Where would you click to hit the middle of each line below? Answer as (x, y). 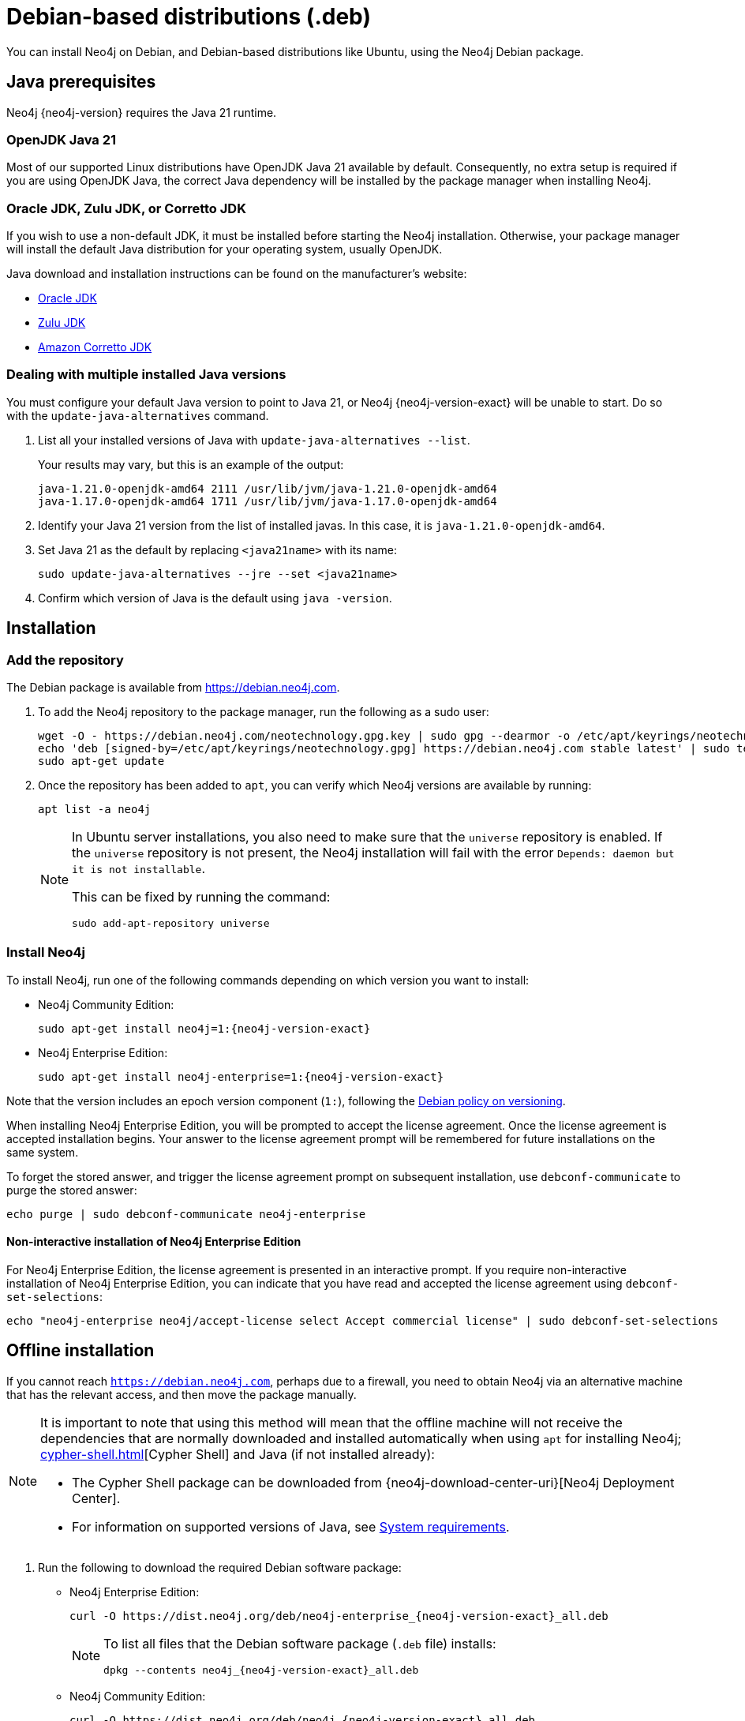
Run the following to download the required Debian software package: (220, 1567)
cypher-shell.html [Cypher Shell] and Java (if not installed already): (238, 1454)
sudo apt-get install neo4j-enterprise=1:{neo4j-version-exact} (241, 1076)
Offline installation (80, 1351)
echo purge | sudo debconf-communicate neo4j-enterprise (186, 1214)
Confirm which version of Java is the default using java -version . (215, 598)
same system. (43, 1152)
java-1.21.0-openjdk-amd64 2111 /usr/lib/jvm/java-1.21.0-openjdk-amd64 (268, 488)
